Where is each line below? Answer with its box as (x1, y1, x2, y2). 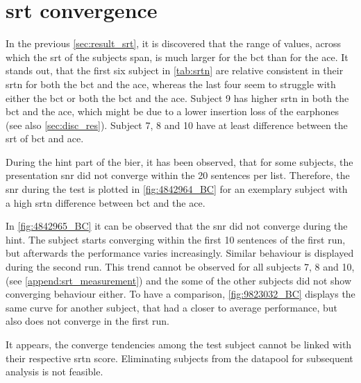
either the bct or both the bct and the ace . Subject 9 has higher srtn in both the (6, 90, 349, 105)
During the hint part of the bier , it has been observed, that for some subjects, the (6, 154, 353, 169)
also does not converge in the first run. (6, 314, 170, 328)
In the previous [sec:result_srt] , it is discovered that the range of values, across (6, 36, 342, 51)
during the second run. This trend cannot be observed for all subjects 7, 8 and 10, (6, 259, 355, 274)
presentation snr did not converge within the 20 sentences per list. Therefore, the (6, 168, 350, 182)
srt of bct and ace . (6, 131, 84, 146)
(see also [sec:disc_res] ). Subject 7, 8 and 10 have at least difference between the (6, 117, 348, 132)
